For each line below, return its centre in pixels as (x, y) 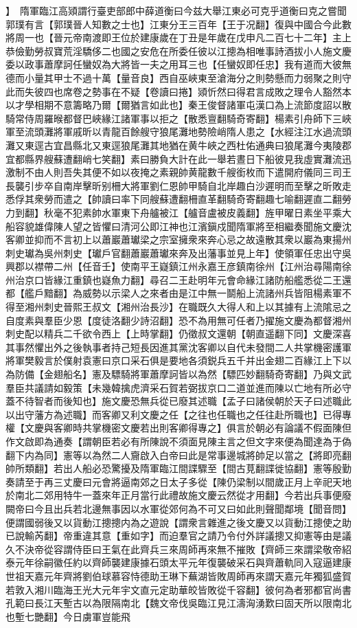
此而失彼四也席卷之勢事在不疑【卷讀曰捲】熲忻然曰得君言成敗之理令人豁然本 (178, 91)
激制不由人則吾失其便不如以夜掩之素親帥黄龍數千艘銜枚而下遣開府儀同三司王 (178, 172)
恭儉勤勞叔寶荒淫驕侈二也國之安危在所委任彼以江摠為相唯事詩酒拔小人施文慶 (178, 51)
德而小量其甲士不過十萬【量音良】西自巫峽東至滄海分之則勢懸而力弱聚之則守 (178, 77)
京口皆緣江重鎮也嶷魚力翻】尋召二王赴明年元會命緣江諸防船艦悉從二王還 (188, 279)
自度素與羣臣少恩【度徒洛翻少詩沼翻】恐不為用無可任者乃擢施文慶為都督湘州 (178, 320)
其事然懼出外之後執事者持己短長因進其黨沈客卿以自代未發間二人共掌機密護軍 (178, 347)
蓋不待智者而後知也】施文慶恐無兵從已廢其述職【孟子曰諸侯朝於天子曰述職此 (178, 401)
